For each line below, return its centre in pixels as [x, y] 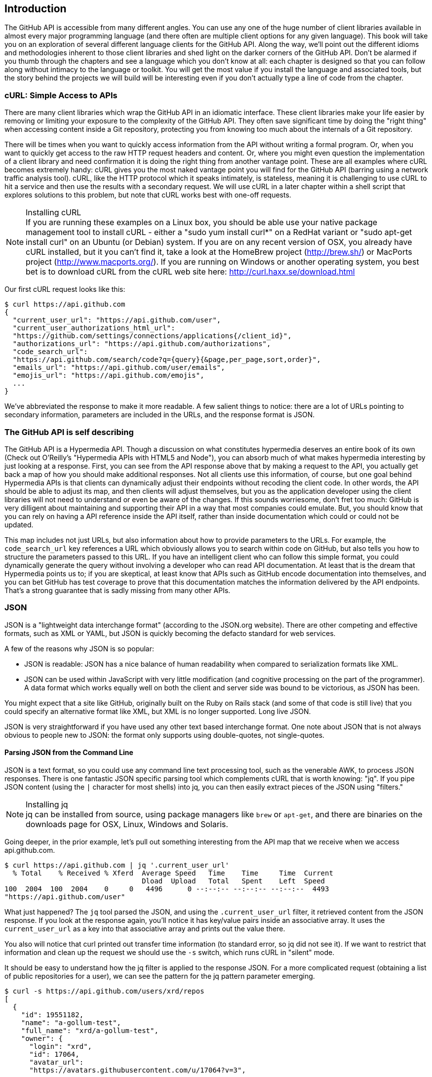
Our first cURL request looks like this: [65, 289]
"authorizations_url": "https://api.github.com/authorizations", [142, 344]
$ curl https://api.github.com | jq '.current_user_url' [117, 865]
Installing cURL [54, 213]
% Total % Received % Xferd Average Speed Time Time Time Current [173, 873]
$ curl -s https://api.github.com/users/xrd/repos [104, 991]
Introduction [36, 9]
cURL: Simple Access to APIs [61, 95]
